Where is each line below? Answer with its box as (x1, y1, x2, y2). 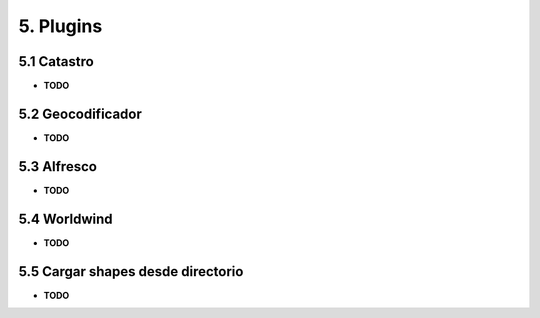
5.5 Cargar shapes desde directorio (18, 263, 244, 280)
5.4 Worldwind (18, 210, 114, 227)
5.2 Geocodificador (18, 105, 142, 122)
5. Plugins (18, 15, 103, 37)
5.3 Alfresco (18, 158, 97, 175)
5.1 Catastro (18, 53, 94, 70)
